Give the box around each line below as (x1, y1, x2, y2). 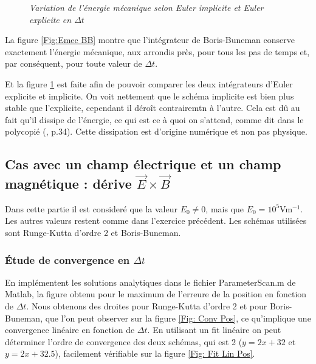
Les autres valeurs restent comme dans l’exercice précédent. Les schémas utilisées (5, 214, 307, 227)
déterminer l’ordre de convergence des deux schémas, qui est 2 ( (5, 335, 242, 348)
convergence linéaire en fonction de (5, 323, 135, 336)
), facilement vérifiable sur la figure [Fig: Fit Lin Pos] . (55, 347, 255, 360)
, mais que (205, 202, 244, 215)
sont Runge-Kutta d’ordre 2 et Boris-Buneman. (5, 226, 181, 239)
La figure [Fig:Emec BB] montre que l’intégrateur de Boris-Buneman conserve (5, 33, 295, 46)
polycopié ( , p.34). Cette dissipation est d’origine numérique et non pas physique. (5, 125, 307, 138)
